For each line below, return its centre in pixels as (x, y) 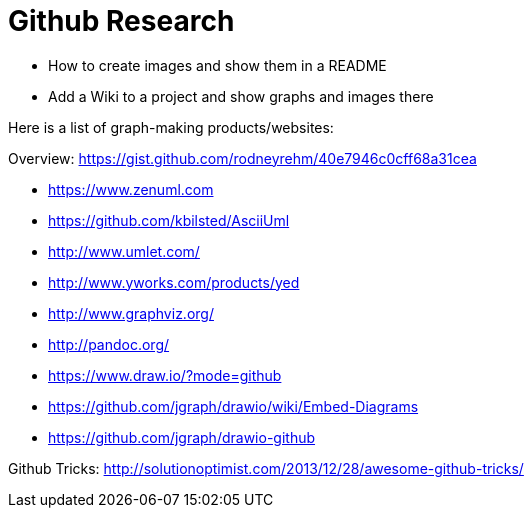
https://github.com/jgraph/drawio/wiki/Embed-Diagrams (233, 406)
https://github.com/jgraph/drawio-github (182, 437)
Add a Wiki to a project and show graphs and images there (241, 96)
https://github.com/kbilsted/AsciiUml (169, 220)
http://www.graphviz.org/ (131, 313)
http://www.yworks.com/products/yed (174, 282)
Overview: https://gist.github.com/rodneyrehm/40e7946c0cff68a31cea (242, 158)
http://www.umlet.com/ (124, 251)
